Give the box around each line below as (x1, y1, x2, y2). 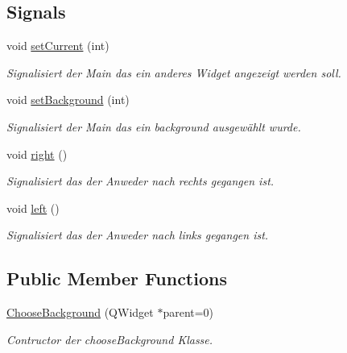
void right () (6, 145, 68, 162)
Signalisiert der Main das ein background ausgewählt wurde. (6, 118, 301, 135)
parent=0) (163, 304, 214, 321)
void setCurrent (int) (6, 37, 109, 54)
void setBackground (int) (6, 91, 130, 108)
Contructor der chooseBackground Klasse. (6, 330, 213, 347)
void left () (6, 199, 60, 216)
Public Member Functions (6, 266, 227, 291)
